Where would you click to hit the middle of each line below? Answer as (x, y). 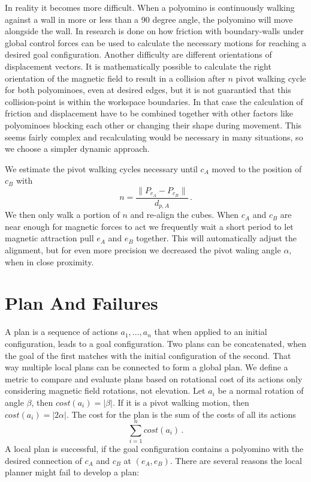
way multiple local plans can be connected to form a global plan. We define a (147, 367)
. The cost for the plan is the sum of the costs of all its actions (181, 414)
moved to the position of (257, 168)
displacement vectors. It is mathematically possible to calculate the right (138, 66)
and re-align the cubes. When (185, 215)
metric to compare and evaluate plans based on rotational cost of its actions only (154, 378)
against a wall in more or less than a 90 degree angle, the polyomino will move (149, 19)
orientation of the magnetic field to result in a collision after (115, 78)
